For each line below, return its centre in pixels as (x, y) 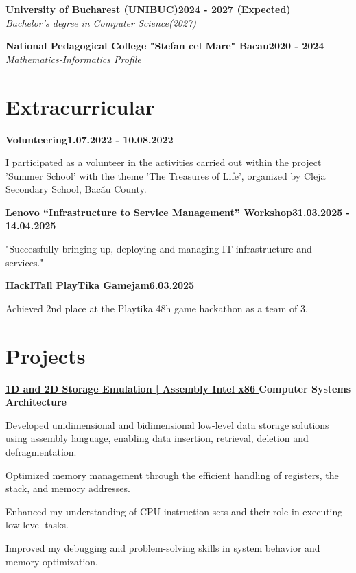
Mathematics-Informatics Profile (73, 59)
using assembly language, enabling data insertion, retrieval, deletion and (157, 438)
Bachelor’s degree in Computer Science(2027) (101, 22)
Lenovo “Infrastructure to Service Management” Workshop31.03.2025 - (178, 212)
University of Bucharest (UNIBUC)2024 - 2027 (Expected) (148, 9)
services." (25, 262)
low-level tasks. (37, 525)
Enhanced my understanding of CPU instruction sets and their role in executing (174, 511)
